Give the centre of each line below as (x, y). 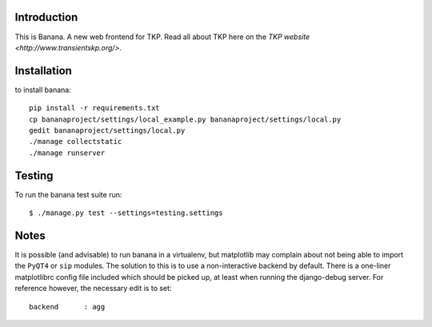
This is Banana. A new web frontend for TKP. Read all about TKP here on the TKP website (162, 37)
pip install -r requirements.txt (94, 108)
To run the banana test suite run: (68, 194)
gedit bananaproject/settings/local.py (107, 130)
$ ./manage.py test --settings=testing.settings (126, 213)
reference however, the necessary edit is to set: (93, 289)
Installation (43, 71)
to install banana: (43, 90)
